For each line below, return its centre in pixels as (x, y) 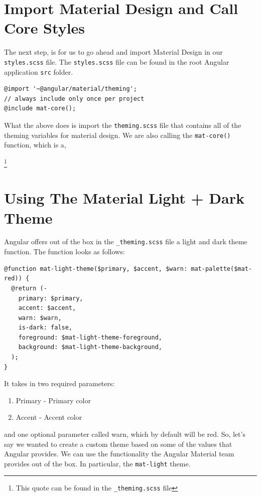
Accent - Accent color (49, 417)
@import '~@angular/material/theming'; (71, 89)
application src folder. (39, 71)
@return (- (29, 288)
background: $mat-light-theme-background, (90, 347)
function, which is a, (35, 145)
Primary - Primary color (53, 400)
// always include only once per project (74, 99)
